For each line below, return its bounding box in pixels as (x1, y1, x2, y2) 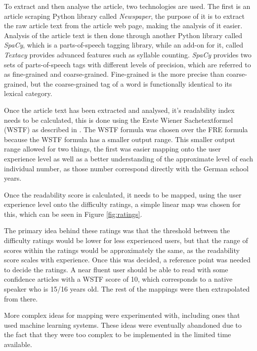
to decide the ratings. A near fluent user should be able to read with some (4, 264, 228, 274)
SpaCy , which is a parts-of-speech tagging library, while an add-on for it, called (4, 40, 243, 50)
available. (4, 339, 32, 349)
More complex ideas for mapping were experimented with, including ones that (4, 310, 240, 320)
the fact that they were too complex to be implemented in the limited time (4, 329, 231, 340)
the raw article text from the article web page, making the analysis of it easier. (4, 20, 243, 31)
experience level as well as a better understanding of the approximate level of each (4, 153, 253, 163)
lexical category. (4, 88, 52, 99)
